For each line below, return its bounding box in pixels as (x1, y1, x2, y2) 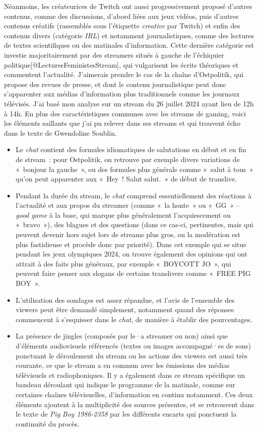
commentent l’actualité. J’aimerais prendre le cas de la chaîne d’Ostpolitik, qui (4, 69, 244, 80)
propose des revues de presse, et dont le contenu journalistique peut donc (4, 79, 226, 89)
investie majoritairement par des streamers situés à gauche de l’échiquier (4, 49, 224, 60)
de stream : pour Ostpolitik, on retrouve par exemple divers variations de (15, 154, 240, 164)
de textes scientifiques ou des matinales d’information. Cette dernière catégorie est (4, 40, 254, 50)
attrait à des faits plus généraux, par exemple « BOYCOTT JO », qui (15, 258, 231, 268)
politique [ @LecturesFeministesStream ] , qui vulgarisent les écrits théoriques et (4, 59, 239, 70)
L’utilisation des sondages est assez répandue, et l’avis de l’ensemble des (15, 294, 235, 305)
